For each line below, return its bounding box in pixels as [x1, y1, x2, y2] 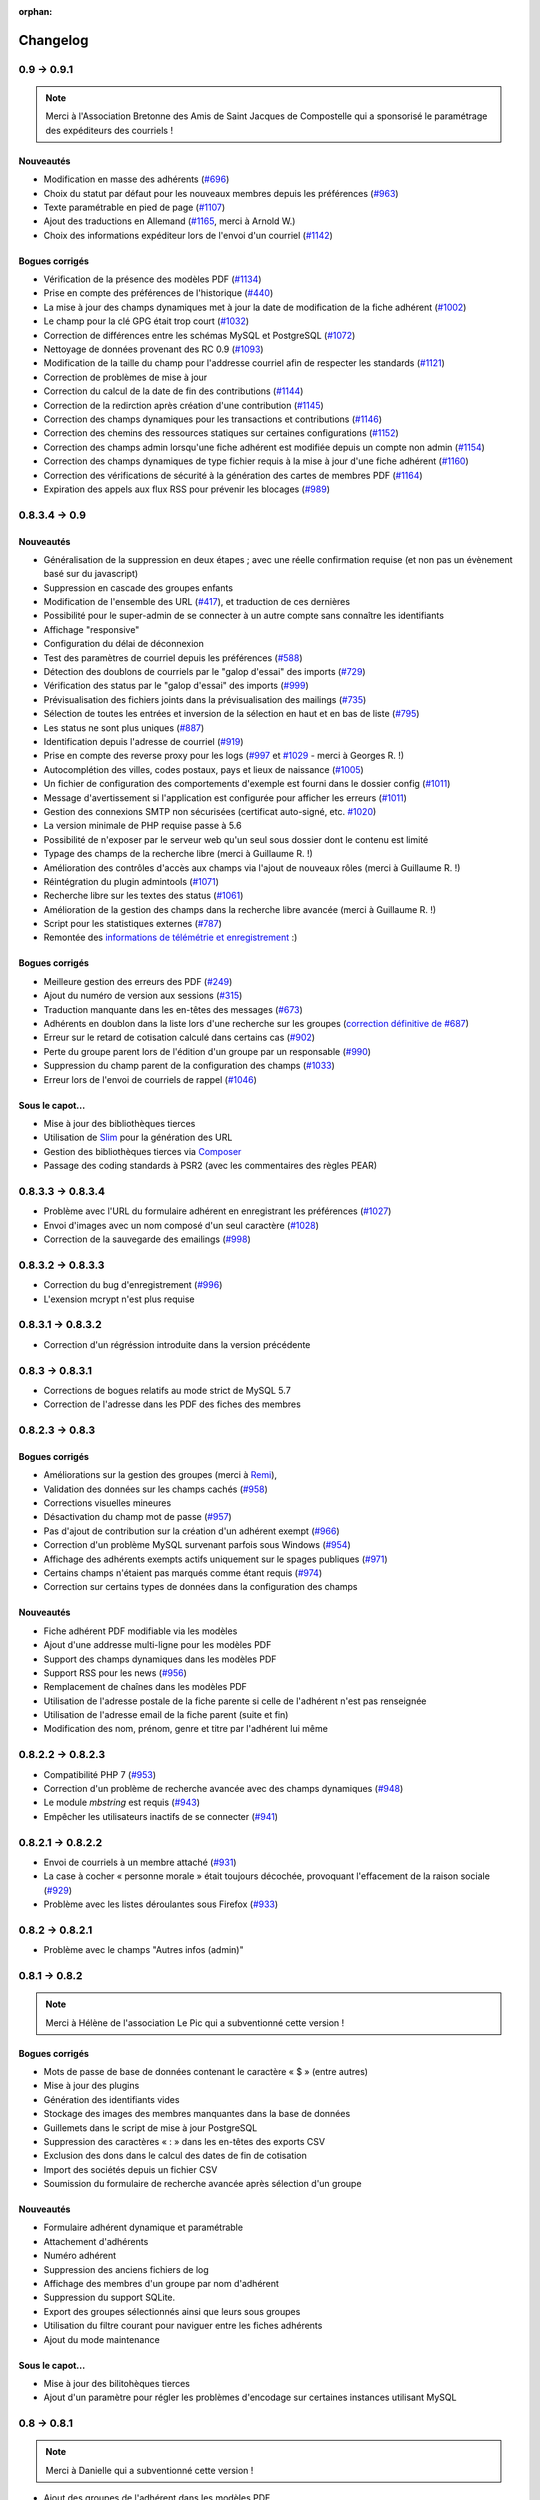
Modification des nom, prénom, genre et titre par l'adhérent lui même [43, 1723, 329, 1735]
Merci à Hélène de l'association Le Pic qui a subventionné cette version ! [45, 2016, 345, 2029]
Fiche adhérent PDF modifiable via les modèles [43, 1625, 238, 1637]
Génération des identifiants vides [43, 2093, 180, 2105]
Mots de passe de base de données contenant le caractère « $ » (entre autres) [43, 2065, 369, 2077]
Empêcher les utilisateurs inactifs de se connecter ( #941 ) [43, 1810, 279, 1822]
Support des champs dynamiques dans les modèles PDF [43, 1653, 277, 1665]
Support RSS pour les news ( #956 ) [43, 1666, 187, 1679]
